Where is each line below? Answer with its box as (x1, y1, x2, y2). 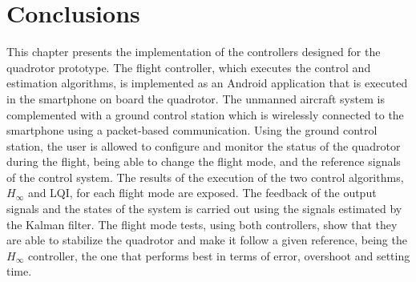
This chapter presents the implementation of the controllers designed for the (6, 43, 381, 60)
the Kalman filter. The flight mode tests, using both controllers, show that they (6, 216, 398, 232)
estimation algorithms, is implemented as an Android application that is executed (6, 75, 408, 91)
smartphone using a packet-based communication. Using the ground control (6, 122, 378, 139)
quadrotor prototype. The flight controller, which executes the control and (6, 58, 371, 75)
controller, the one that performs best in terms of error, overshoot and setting (27, 247, 410, 264)
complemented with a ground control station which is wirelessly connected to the (6, 106, 404, 123)
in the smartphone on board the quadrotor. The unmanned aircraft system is (6, 90, 385, 107)
